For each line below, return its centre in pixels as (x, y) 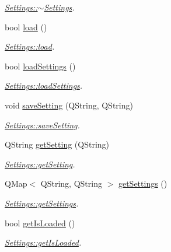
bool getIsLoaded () (40, 223)
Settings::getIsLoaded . (43, 242)
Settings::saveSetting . (42, 125)
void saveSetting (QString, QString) (69, 105)
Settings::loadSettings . (44, 85)
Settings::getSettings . (42, 203)
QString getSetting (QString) (57, 144)
